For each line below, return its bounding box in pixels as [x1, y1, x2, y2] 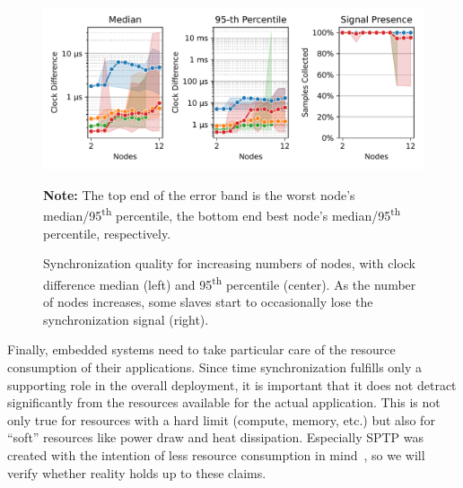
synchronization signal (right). [43, 309, 209, 328]
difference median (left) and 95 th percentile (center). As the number [43, 272, 416, 293]
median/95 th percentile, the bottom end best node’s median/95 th [43, 204, 401, 225]
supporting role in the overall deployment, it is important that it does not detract [7, 375, 457, 394]
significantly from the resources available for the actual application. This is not [7, 393, 441, 412]
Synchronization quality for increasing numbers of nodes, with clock [43, 254, 415, 273]
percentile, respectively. [43, 223, 171, 242]
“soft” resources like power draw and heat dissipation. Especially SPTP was [7, 428, 424, 447]
